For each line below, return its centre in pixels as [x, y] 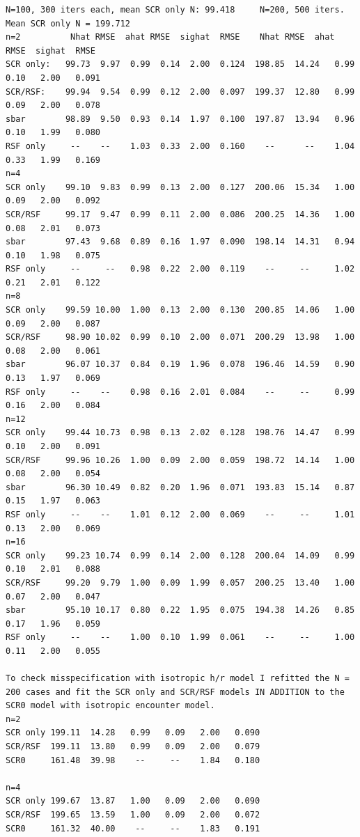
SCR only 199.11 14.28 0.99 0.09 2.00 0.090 [133, 733]
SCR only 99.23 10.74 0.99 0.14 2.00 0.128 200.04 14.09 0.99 [180, 555]
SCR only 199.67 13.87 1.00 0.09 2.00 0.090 [133, 801]
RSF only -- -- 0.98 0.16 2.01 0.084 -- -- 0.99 [180, 392]
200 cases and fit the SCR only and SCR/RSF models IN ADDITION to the [175, 692]
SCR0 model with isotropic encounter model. [110, 706]
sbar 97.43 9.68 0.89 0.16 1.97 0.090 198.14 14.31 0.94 [180, 242]
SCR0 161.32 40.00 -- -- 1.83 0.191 [133, 828]
